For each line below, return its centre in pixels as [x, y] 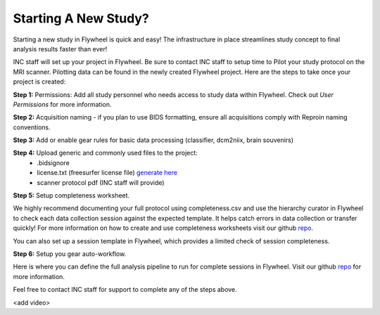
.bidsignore [53, 162]
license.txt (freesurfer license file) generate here [107, 173]
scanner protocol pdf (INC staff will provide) [101, 182]
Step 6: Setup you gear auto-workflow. [70, 254]
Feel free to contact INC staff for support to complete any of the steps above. [125, 290]
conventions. [32, 127]
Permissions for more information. [62, 104]
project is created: [39, 82]
